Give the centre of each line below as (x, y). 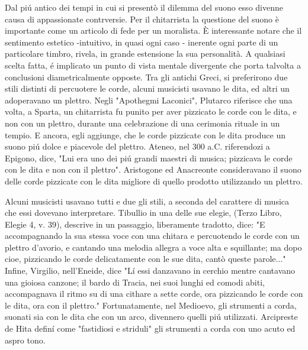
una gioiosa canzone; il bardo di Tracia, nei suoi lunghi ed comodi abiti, (135, 282)
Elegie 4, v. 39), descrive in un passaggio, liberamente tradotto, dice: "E (135, 224)
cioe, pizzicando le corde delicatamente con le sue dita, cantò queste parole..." (145, 259)
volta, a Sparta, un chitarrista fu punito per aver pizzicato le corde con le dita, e (151, 111)
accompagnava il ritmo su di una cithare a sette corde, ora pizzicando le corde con (154, 294)
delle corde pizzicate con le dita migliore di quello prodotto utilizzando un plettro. (154, 181)
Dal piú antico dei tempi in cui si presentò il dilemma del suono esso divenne (144, 7)
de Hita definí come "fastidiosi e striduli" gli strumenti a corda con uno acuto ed (150, 328)
